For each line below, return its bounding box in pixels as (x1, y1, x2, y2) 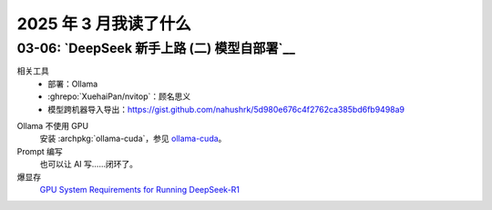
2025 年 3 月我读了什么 (16, 14, 191, 34)
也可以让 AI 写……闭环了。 (39, 159, 138, 170)
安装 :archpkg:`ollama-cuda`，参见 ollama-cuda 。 (39, 133, 227, 145)
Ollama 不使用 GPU (16, 120, 89, 131)
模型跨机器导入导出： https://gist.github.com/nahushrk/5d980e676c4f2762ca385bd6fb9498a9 (47, 104, 405, 115)
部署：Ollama (47, 78, 98, 89)
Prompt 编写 (16, 145, 63, 156)
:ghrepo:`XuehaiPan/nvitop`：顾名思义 (47, 91, 191, 102)
